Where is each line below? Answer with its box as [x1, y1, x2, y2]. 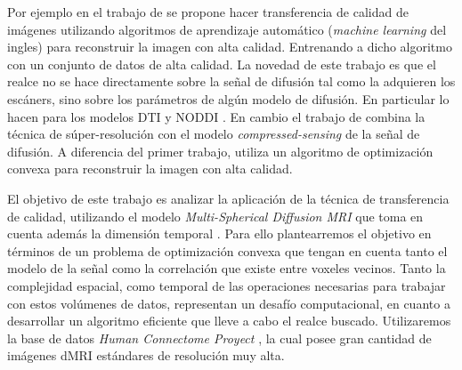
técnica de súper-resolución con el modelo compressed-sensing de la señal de [7, 125, 420, 143]
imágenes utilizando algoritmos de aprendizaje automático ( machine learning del [7, 20, 447, 38]
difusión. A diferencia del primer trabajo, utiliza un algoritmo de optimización [7, 141, 434, 160]
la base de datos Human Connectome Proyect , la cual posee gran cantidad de [7, 328, 432, 347]
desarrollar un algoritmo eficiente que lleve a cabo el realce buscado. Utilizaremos [7, 311, 451, 330]
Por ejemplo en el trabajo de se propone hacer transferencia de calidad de [7, 3, 409, 20]
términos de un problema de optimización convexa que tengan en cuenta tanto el [7, 241, 448, 260]
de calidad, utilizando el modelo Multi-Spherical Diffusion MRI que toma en [7, 206, 424, 225]
